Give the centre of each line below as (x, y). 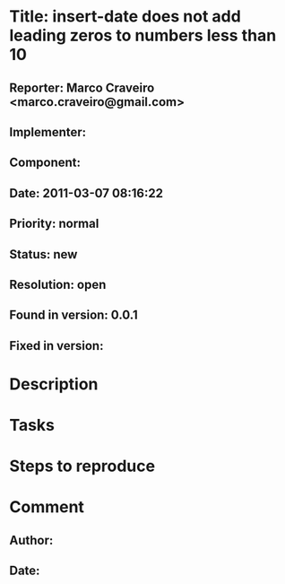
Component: (45, 163)
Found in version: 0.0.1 (74, 315)
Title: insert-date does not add (125, 17)
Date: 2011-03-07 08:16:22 (86, 193)
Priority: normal (54, 224)
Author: (31, 540)
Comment (47, 507)
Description (54, 384)
